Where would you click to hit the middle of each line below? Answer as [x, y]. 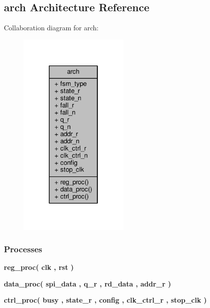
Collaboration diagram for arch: [51, 28]
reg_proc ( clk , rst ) [39, 267]
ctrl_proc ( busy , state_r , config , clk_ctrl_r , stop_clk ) [105, 300]
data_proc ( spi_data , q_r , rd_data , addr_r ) [88, 283]
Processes [23, 249]
